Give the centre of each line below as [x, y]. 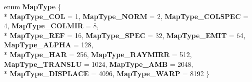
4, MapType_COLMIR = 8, [51, 26]
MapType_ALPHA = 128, [49, 45]
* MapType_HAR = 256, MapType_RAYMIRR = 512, [98, 54]
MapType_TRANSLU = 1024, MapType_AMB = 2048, [99, 64]
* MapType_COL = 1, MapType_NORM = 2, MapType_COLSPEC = [126, 16]
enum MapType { [33, 6]
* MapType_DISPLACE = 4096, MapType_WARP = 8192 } [107, 73]
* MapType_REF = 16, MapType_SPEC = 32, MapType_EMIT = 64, [125, 35]
